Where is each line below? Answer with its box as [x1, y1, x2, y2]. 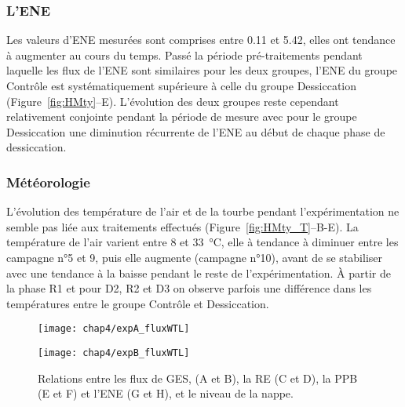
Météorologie [6, 172, 90, 191]
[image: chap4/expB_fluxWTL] [38, 347, 190, 358]
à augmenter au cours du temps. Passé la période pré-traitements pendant [6, 46, 363, 63]
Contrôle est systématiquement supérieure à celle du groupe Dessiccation [6, 78, 357, 93]
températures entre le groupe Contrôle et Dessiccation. [6, 295, 269, 311]
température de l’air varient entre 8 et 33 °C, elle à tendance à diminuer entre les [6, 234, 399, 250]
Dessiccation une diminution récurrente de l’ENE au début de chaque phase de [6, 123, 385, 140]
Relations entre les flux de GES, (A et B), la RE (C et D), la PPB [38, 369, 358, 386]
